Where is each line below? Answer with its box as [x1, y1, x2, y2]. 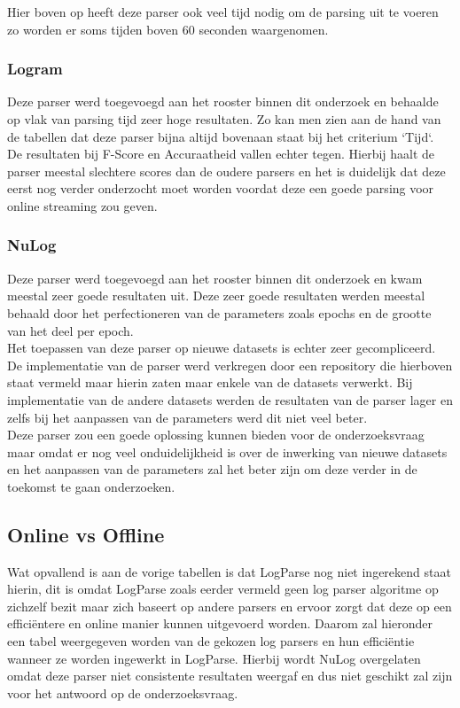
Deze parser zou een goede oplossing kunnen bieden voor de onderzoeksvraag [7, 425, 425, 444]
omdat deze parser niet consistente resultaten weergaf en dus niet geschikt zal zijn [7, 666, 453, 685]
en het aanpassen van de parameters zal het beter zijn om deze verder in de [7, 460, 417, 478]
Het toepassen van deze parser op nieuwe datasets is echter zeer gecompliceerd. [7, 338, 436, 357]
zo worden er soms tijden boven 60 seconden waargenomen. [7, 19, 329, 38]
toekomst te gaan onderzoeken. [7, 477, 175, 495]
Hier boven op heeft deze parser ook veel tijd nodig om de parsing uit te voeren [7, 3, 439, 20]
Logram [7, 58, 63, 80]
